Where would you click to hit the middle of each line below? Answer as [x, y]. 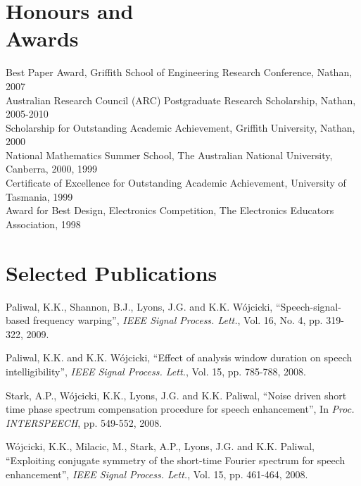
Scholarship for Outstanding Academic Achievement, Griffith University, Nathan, [180, 127]
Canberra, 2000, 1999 [51, 169]
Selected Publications [112, 272]
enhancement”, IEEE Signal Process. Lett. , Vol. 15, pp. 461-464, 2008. [157, 474]
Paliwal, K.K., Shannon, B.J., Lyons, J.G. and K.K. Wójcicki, [139, 306]
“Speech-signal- [308, 306]
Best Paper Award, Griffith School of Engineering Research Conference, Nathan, [179, 72]
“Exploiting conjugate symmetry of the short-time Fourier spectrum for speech [176, 460]
